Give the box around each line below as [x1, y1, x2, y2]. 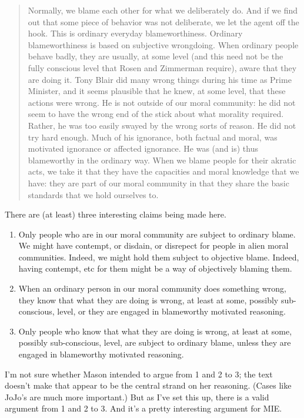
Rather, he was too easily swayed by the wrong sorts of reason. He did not [28, 119, 296, 131]
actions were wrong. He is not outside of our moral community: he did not [28, 96, 296, 108]
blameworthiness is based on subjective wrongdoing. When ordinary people [28, 38, 299, 51]
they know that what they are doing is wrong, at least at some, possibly [18, 293, 279, 306]
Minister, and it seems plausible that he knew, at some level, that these [28, 85, 286, 97]
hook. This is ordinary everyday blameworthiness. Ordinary [28, 27, 243, 39]
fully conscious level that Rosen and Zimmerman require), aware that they [28, 61, 297, 73]
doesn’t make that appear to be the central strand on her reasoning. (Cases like [5, 379, 292, 392]
